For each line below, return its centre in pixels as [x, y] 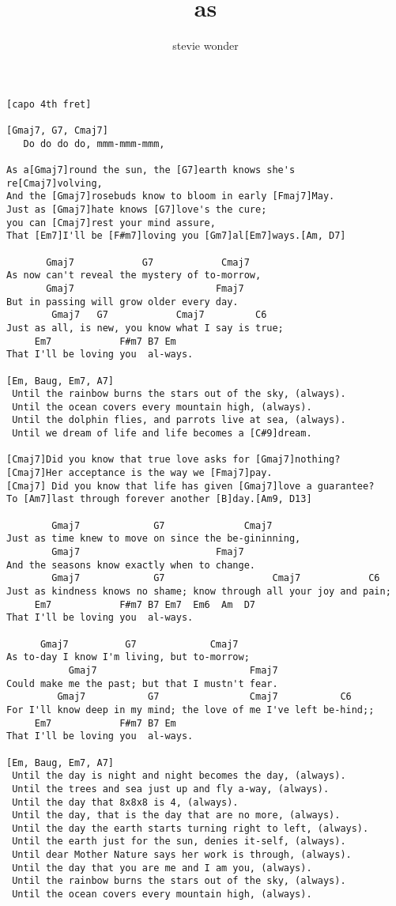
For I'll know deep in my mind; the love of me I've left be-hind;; [190, 710]
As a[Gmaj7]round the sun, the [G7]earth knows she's [151, 170]
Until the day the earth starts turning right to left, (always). [190, 828]
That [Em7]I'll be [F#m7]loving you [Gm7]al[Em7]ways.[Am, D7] [176, 236]
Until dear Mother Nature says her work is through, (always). [182, 855]
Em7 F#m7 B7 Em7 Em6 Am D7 [145, 604]
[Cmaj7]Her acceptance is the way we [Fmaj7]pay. [140, 473]
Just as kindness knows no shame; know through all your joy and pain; [199, 591]
